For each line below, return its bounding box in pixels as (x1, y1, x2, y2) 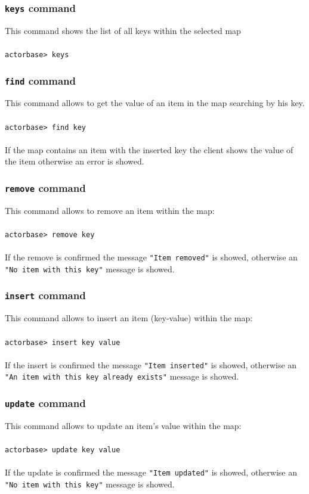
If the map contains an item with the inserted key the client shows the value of (5, 143, 293, 156)
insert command (5, 288, 86, 303)
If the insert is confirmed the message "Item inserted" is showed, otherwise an (5, 358, 297, 371)
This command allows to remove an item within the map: (5, 204, 215, 216)
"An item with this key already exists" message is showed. (5, 370, 239, 383)
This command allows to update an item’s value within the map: (5, 419, 242, 431)
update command (5, 396, 86, 411)
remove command (5, 180, 86, 195)
